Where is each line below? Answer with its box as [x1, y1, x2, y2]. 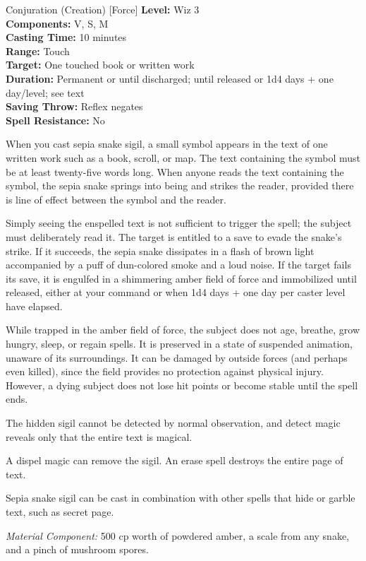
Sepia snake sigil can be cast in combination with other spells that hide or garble [6, 490, 355, 505]
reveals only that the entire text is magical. [6, 429, 193, 444]
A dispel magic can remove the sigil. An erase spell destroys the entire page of [6, 453, 343, 468]
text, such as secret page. [6, 504, 114, 519]
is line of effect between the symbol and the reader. [6, 191, 226, 206]
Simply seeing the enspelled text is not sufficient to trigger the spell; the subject [6, 215, 352, 230]
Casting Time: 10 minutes [6, 30, 127, 45]
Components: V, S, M [6, 16, 109, 30]
